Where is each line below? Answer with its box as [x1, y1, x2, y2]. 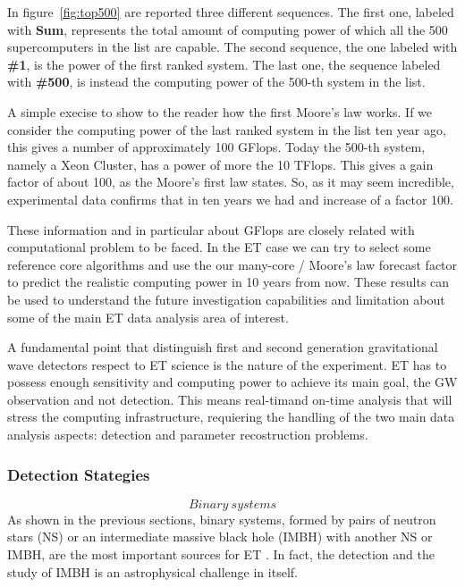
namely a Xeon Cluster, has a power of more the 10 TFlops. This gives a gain [7, 155, 434, 173]
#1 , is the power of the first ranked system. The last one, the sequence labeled [7, 55, 441, 73]
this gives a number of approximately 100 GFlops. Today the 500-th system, [7, 138, 426, 156]
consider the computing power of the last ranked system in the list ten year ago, [7, 120, 446, 138]
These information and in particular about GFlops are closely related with [7, 220, 415, 239]
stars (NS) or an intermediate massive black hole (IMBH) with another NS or [7, 527, 433, 546]
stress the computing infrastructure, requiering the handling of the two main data [7, 407, 455, 426]
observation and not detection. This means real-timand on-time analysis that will [7, 390, 452, 408]
